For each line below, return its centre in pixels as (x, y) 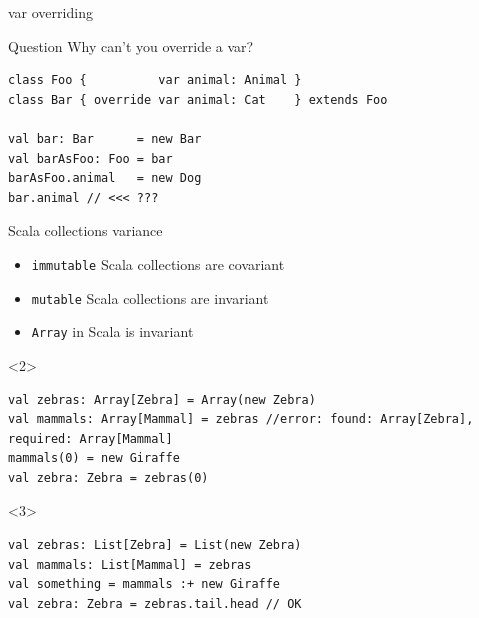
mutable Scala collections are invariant (150, 297)
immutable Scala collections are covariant (158, 263)
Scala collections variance (85, 230)
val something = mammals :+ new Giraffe (144, 584)
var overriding (50, 12)
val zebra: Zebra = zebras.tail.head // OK (155, 603)
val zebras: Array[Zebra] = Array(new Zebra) (162, 399)
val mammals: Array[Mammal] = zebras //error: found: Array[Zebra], (241, 419)
